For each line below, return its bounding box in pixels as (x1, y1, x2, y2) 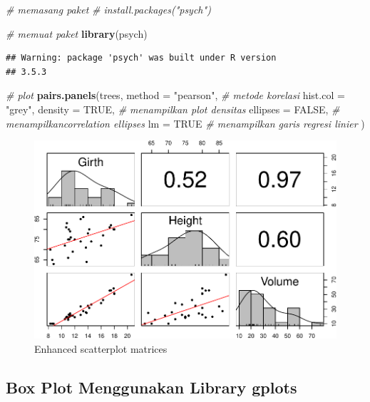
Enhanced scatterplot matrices (34, 341, 168, 356)
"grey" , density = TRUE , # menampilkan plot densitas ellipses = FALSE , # (6, 101, 340, 116)
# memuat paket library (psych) (6, 26, 148, 41)
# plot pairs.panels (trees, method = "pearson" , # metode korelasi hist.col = (6, 88, 345, 103)
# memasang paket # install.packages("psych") (6, 2, 211, 16)
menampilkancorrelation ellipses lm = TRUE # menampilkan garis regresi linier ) (6, 115, 365, 130)
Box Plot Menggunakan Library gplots (6, 376, 297, 398)
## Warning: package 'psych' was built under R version (6, 53, 277, 63)
